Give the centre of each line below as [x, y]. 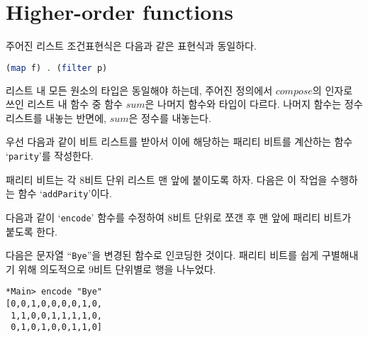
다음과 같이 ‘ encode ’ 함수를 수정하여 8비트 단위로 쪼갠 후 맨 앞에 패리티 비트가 [179, 217]
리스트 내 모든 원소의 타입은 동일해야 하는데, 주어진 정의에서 [139, 90]
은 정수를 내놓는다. [170, 117]
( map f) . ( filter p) [57, 68]
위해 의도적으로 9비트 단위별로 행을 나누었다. [117, 269]
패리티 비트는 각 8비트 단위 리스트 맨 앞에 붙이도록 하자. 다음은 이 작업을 [167, 179]
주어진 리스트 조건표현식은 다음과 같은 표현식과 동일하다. [131, 46]
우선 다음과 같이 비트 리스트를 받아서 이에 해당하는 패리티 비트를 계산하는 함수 [179, 142]
